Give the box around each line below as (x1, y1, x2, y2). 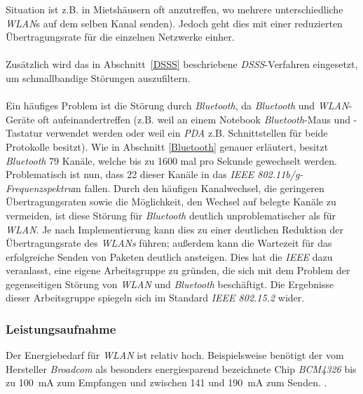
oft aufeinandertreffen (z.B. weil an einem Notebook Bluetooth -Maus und (38, 111, 350, 126)
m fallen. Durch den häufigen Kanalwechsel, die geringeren (73, 180, 324, 195)
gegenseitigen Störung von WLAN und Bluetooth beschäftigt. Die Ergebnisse (6, 276, 334, 291)
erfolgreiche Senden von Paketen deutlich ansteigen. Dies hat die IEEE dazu (6, 249, 333, 264)
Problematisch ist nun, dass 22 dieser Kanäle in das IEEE (6, 167, 254, 182)
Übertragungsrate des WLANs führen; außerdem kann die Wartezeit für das (6, 236, 332, 250)
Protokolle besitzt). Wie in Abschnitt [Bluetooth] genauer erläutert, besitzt (6, 139, 329, 154)
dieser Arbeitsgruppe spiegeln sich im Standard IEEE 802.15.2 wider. (6, 290, 305, 305)
